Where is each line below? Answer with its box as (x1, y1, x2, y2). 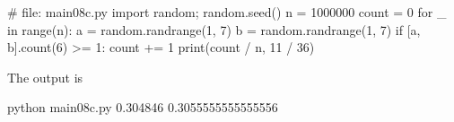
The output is (7, 67, 83, 86)
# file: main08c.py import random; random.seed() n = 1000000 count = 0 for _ (7, 3, 447, 21)
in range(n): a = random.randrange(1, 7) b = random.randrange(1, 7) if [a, (7, 20, 421, 39)
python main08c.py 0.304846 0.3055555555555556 (7, 98, 278, 117)
